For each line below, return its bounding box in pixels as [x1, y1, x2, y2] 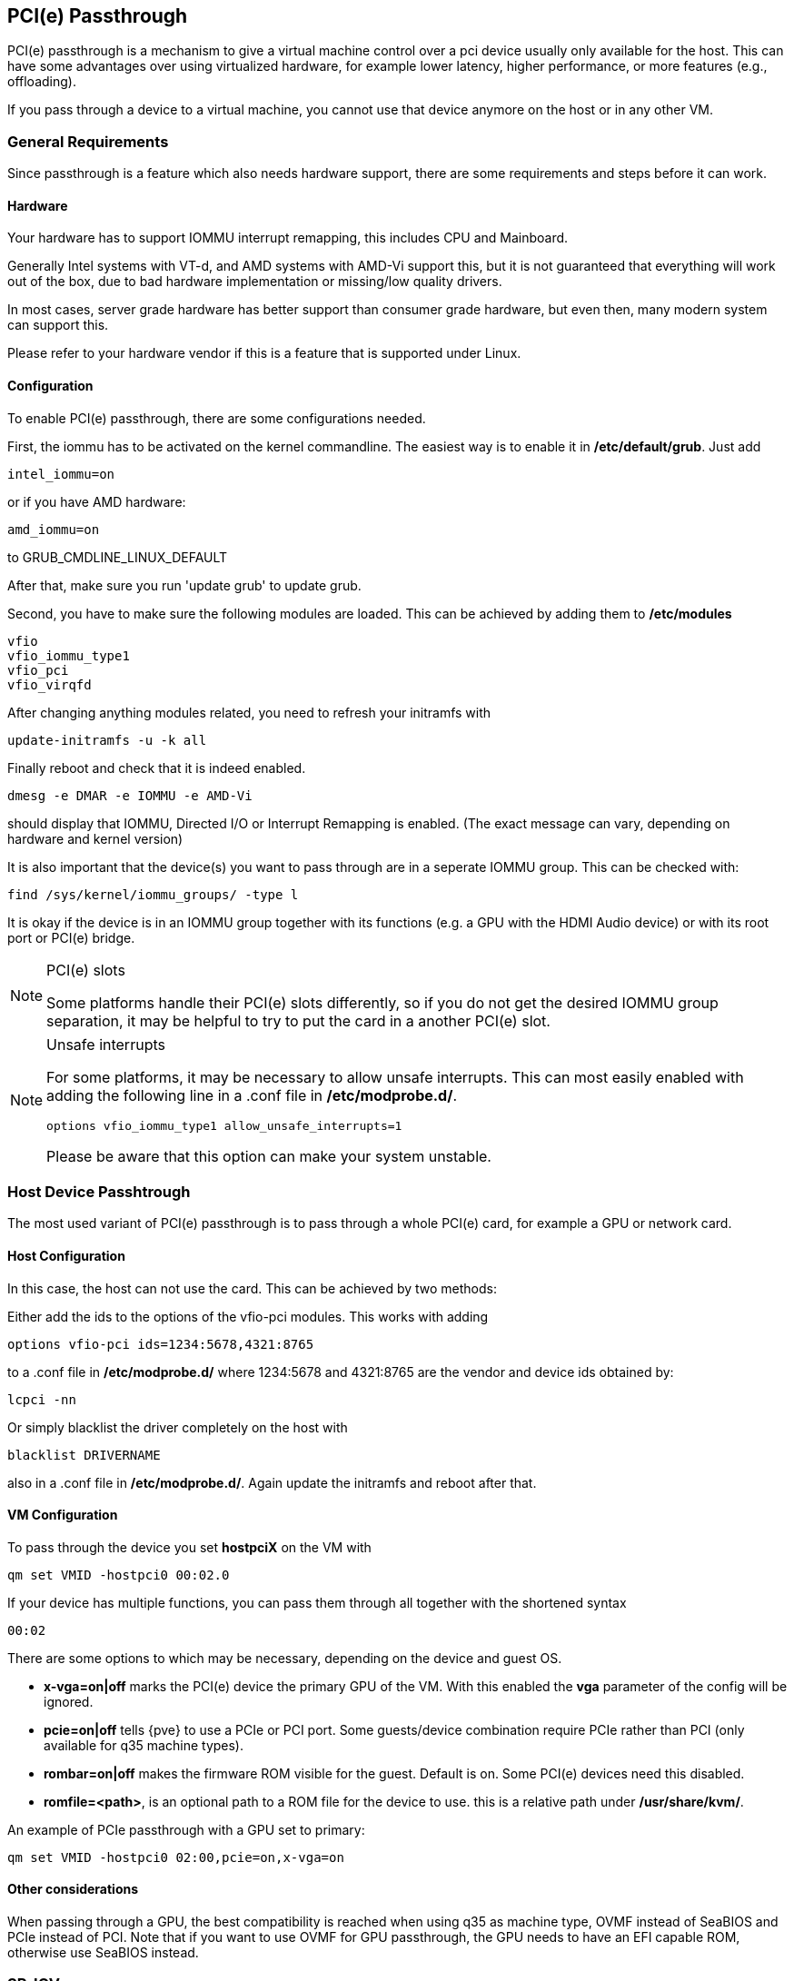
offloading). [7, 74, 76, 90]
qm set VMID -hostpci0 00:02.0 [7, 1567, 230, 1582]
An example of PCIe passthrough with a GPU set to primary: [7, 1821, 365, 1837]
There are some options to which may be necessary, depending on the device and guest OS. [7, 1649, 562, 1666]
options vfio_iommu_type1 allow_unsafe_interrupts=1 [46, 1118, 402, 1133]
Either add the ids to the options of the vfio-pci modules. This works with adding [7, 1308, 489, 1324]
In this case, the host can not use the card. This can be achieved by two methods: [7, 1280, 497, 1296]
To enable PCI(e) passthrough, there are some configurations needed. [7, 410, 426, 426]
